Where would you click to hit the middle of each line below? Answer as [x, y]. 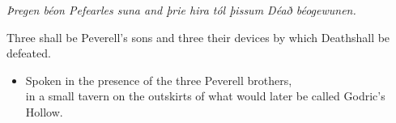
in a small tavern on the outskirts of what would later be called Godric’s [205, 96]
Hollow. [44, 111]
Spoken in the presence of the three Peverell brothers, [159, 80]
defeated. [29, 53]
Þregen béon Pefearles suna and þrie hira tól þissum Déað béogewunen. [181, 10]
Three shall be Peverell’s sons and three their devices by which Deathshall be [198, 37]
